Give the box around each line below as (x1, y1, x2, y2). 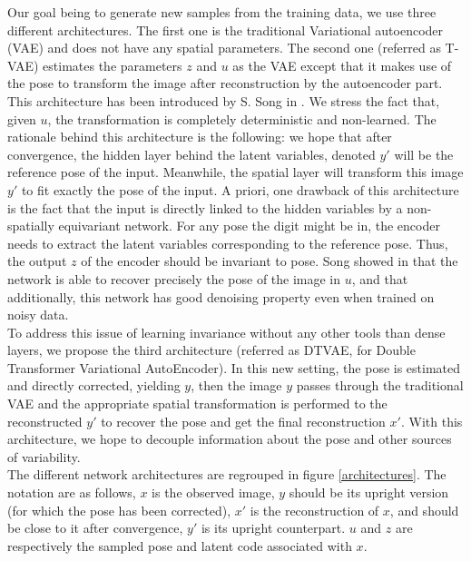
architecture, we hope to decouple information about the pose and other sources (7, 429, 452, 448)
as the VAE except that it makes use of (232, 55, 452, 74)
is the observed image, (152, 483, 275, 502)
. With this (400, 411, 463, 430)
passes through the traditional (296, 376, 464, 395)
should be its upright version (289, 483, 449, 502)
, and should (389, 500, 459, 519)
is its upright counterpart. (201, 518, 346, 537)
